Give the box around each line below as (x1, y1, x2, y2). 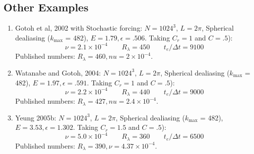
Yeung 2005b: (15, 112, 57, 122)
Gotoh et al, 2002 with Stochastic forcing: (15, 23, 142, 33)
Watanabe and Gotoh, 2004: (15, 67, 101, 77)
